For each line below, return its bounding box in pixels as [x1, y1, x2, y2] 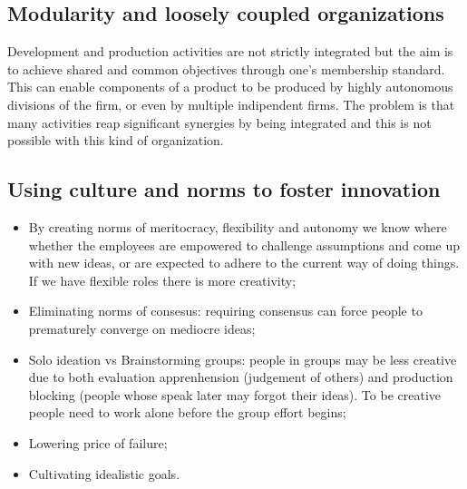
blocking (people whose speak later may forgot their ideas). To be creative [28, 385, 441, 404]
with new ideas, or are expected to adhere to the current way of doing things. [28, 253, 460, 272]
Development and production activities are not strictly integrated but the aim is [7, 42, 453, 61]
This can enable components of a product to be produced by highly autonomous [7, 77, 453, 96]
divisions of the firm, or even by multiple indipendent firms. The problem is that [7, 94, 455, 113]
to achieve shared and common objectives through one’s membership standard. [7, 59, 445, 78]
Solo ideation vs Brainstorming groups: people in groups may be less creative [28, 349, 457, 368]
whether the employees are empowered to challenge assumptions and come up [28, 235, 460, 254]
